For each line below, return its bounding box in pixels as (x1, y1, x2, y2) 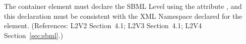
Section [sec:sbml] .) (4, 30, 63, 40)
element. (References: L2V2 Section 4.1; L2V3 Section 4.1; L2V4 (4, 20, 202, 31)
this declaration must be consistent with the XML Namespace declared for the (4, 10, 243, 21)
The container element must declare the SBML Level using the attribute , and (4, 1, 242, 11)
